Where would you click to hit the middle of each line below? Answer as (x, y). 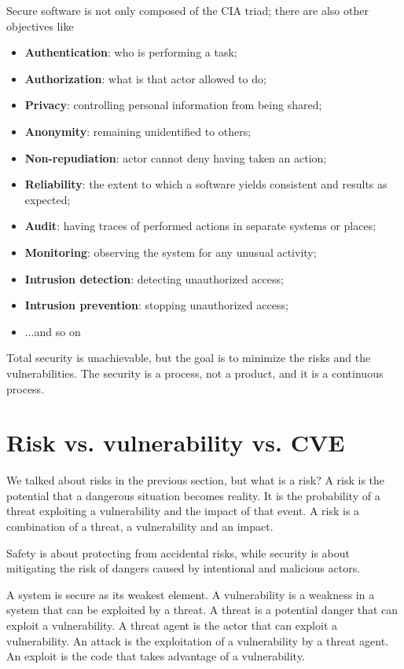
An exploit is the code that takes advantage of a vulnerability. (156, 656)
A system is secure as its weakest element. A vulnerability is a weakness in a (191, 594)
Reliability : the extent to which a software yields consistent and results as (206, 184)
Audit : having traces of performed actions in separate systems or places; (200, 226)
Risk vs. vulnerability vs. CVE (176, 442)
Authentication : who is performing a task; (131, 52)
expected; (48, 199)
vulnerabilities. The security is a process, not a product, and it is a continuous (195, 373)
